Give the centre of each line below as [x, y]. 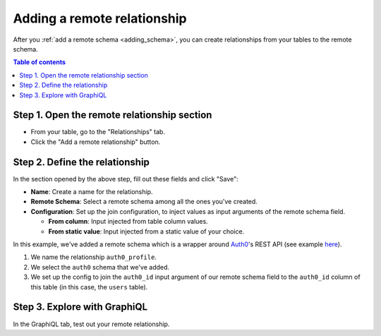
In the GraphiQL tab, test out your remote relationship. [91, 324]
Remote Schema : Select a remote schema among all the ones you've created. [144, 202]
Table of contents [40, 62]
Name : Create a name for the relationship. [92, 192]
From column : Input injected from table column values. [128, 222]
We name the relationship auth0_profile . [93, 257]
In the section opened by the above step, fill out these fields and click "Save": [126, 179]
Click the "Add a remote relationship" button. [96, 142]
